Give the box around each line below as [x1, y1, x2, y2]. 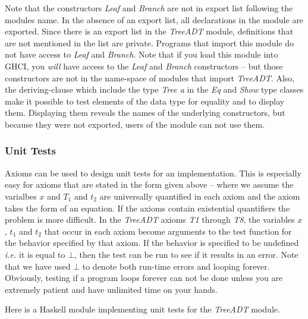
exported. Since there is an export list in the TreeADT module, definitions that [5, 25, 294, 37]
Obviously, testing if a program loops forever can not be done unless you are [5, 271, 283, 284]
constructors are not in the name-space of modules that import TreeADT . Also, [5, 71, 295, 84]
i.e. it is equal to [5, 248, 65, 260]
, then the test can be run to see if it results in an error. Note [74, 248, 298, 260]
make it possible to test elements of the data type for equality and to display [5, 94, 285, 107]
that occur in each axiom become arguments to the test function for [44, 225, 292, 237]
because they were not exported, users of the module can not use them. [5, 118, 265, 130]
